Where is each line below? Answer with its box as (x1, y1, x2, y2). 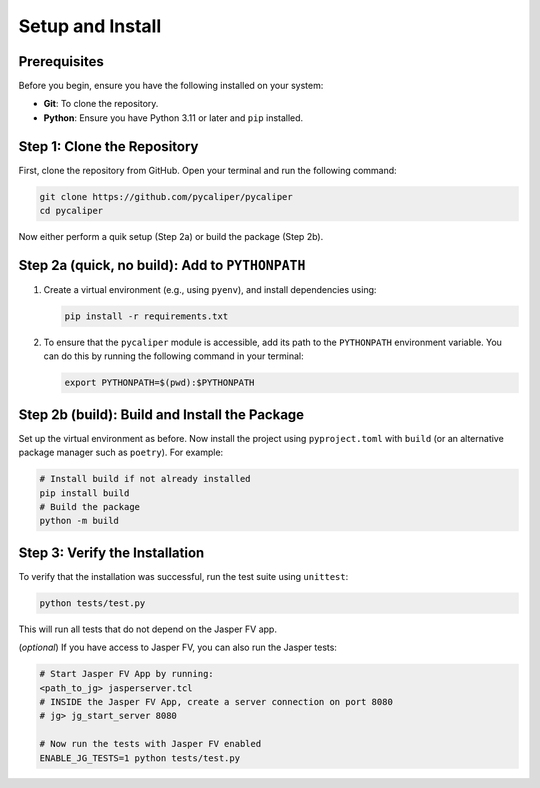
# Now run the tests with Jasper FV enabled (39, 738, 262, 750)
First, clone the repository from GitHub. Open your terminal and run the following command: (18, 164, 397, 176)
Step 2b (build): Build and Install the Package (18, 406, 305, 423)
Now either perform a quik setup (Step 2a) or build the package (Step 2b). (18, 231, 324, 243)
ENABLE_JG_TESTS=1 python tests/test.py (39, 752, 240, 764)
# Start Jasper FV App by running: (39, 668, 214, 680)
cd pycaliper (39, 205, 104, 217)
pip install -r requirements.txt (64, 311, 229, 322)
